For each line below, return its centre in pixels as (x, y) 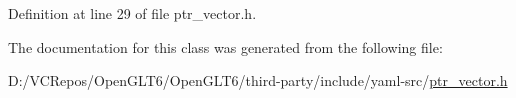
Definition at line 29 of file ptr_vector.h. (132, 13)
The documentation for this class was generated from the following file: (225, 46)
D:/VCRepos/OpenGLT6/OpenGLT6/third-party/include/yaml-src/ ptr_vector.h (258, 80)
